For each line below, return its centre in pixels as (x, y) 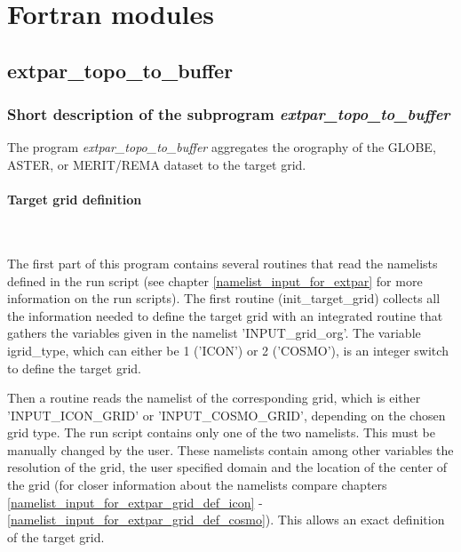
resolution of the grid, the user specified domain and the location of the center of (227, 467)
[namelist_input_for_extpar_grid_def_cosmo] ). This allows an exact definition (226, 520)
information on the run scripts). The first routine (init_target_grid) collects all (224, 298)
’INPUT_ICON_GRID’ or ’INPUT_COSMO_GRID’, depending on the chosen (227, 415)
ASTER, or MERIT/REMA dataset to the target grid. (157, 164)
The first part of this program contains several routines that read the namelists (223, 263)
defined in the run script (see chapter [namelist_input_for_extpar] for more (215, 280)
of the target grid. (56, 536)
